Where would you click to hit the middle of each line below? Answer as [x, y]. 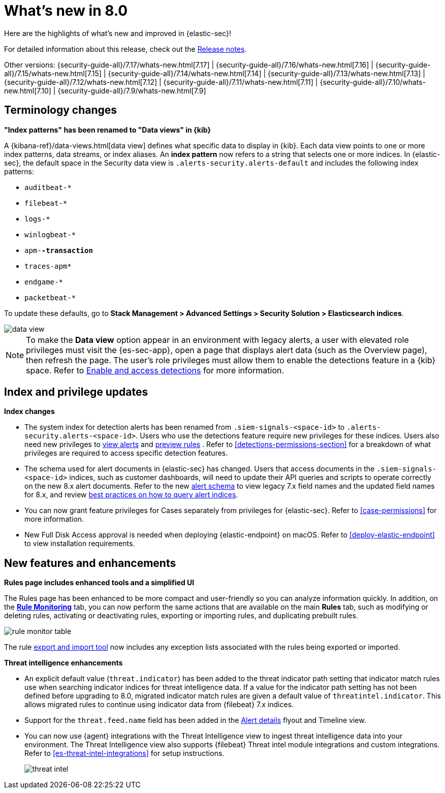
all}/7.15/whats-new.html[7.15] [53, 73]
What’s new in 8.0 [66, 11]
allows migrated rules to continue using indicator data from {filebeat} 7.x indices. [159, 705]
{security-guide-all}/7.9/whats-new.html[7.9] [132, 90]
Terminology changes [61, 110]
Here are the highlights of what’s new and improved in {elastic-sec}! [118, 33]
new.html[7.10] [28, 90]
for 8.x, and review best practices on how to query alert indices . [131, 495]
